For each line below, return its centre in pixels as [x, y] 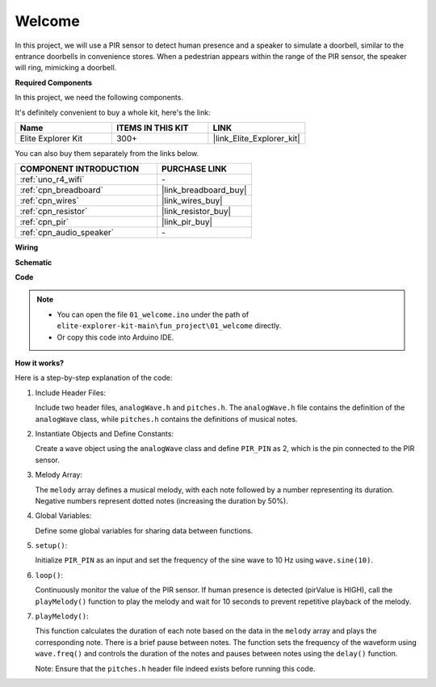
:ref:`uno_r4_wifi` [52, 179]
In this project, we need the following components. [99, 98]
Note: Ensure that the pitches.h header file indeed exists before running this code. [175, 668]
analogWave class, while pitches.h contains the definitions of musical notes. [166, 419]
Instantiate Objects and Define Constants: [104, 433]
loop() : [49, 575]
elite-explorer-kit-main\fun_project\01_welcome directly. [169, 326]
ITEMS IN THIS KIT [152, 128]
